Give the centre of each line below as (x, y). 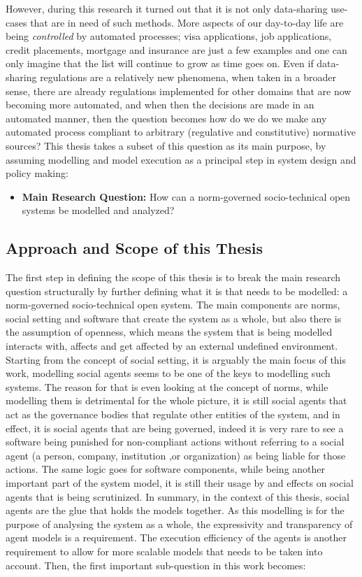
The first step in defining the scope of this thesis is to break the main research (173, 277)
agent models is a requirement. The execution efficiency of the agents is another (176, 537)
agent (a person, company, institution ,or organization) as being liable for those (176, 455)
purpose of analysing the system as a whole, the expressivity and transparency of (179, 523)
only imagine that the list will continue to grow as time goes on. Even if (160, 63)
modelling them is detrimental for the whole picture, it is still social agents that (176, 400)
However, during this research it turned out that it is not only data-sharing (167, 8)
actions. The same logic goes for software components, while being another (166, 469)
